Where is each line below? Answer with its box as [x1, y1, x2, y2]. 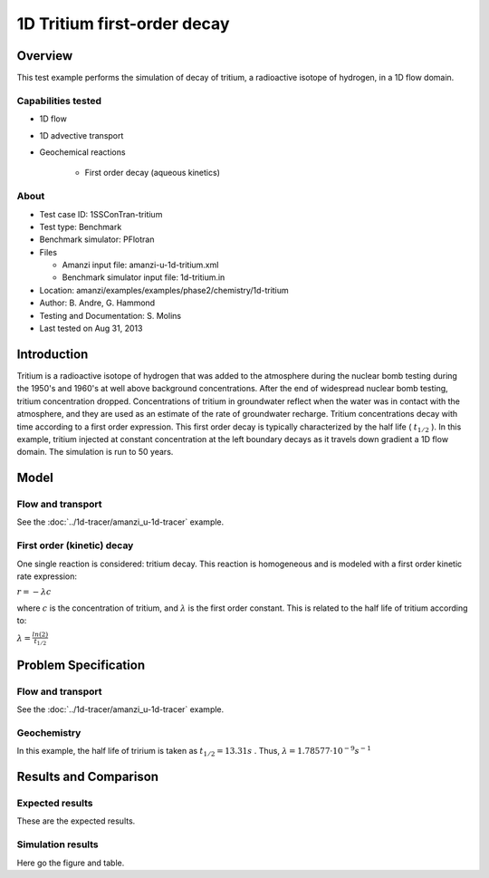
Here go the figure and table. [16, 857, 125, 868]
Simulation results [16, 838, 99, 851]
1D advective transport [39, 130, 124, 140]
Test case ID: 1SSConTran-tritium [39, 208, 163, 219]
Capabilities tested [16, 94, 102, 107]
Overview [16, 48, 73, 63]
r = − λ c [16, 587, 52, 597]
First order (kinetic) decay [16, 539, 134, 552]
